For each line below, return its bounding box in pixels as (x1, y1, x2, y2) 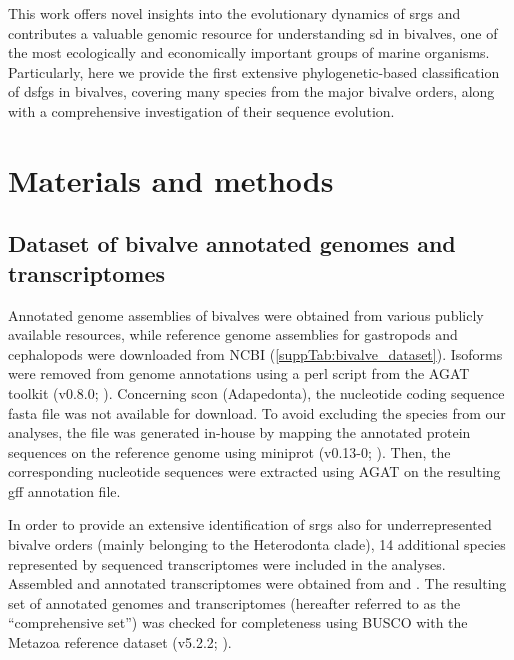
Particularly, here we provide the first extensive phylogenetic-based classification (8, 61, 500, 82)
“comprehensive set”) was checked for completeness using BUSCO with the (8, 612, 468, 633)
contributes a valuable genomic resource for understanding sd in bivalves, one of (8, 22, 498, 43)
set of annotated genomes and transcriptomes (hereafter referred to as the (8, 592, 461, 613)
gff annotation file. (8, 480, 121, 501)
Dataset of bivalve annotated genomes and (8, 228, 456, 259)
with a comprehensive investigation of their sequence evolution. (8, 100, 395, 121)
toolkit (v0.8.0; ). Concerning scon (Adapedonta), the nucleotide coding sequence (8, 382, 505, 403)
